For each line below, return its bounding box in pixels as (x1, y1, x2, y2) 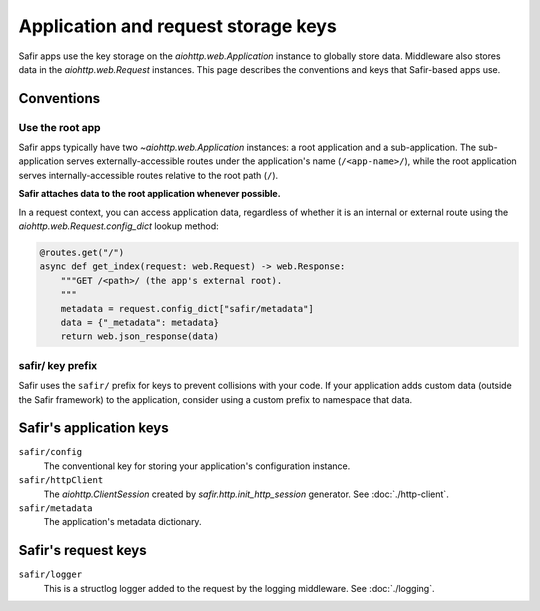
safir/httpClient (18, 475, 104, 486)
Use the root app (18, 120, 101, 134)
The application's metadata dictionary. (43, 516, 202, 528)
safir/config (18, 446, 83, 458)
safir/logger (18, 569, 83, 580)
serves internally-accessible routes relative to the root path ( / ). (18, 169, 279, 181)
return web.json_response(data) (60, 331, 220, 342)
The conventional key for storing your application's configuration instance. (43, 460, 351, 472)
